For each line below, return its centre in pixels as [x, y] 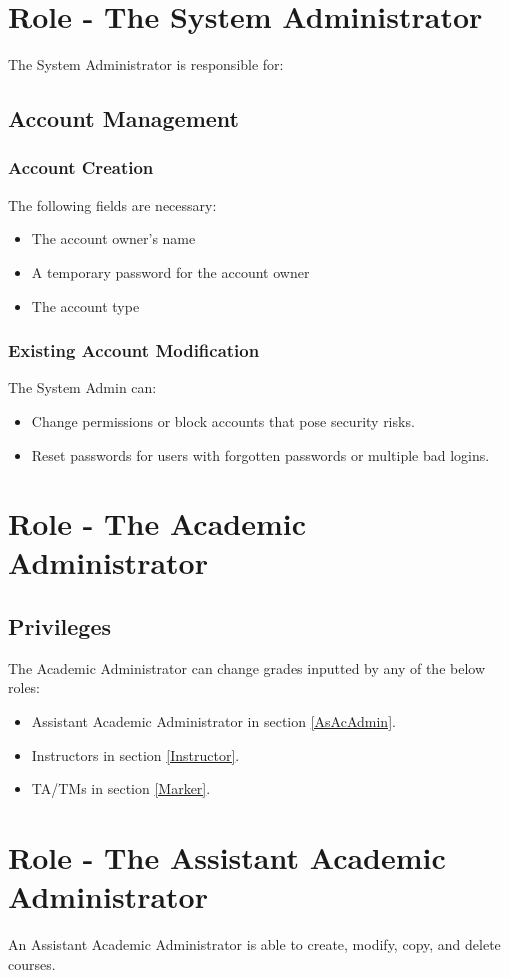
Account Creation [81, 167]
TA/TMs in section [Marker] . [121, 788]
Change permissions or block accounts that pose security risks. [223, 420]
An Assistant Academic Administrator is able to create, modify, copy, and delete [254, 944]
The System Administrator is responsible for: [146, 64]
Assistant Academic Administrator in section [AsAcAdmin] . [213, 721]
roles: [24, 687]
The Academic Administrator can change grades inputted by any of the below [247, 667]
